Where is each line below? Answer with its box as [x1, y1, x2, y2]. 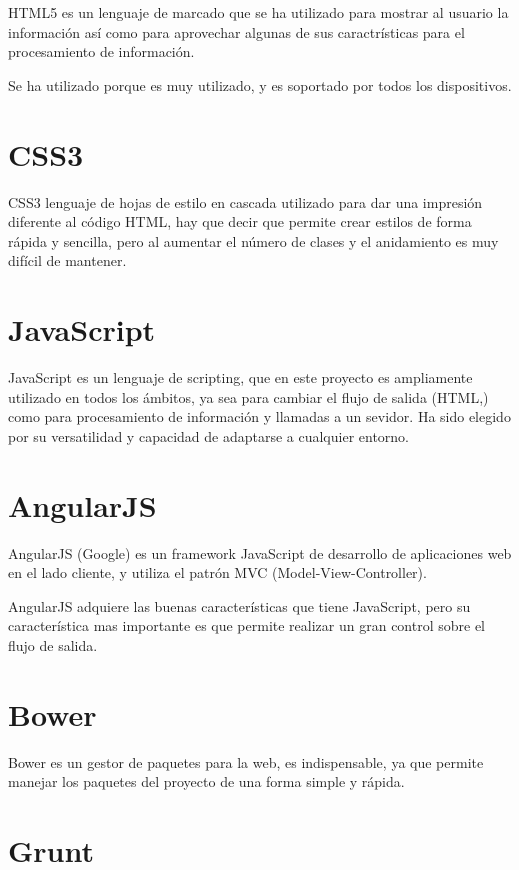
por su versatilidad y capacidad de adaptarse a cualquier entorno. [8, 425, 410, 446]
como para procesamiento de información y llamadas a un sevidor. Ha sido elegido [8, 406, 511, 427]
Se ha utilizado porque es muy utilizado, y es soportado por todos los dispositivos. [8, 74, 512, 95]
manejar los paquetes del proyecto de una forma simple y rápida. [8, 771, 405, 792]
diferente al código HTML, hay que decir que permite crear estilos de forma [8, 211, 472, 232]
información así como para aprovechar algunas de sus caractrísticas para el [8, 21, 465, 42]
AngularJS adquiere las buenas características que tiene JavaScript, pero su [8, 595, 471, 616]
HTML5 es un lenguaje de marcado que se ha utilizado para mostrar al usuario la [8, 2, 509, 22]
